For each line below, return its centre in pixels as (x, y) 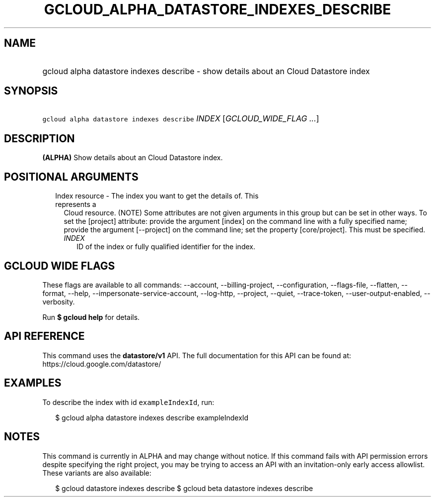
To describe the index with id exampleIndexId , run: (128, 402)
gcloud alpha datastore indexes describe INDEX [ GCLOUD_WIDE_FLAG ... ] (181, 119)
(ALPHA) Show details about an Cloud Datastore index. (133, 158)
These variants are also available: (97, 473)
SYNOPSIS (31, 91)
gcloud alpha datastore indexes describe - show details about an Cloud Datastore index (206, 71)
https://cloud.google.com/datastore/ (102, 364)
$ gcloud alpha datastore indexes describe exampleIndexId (152, 417)
